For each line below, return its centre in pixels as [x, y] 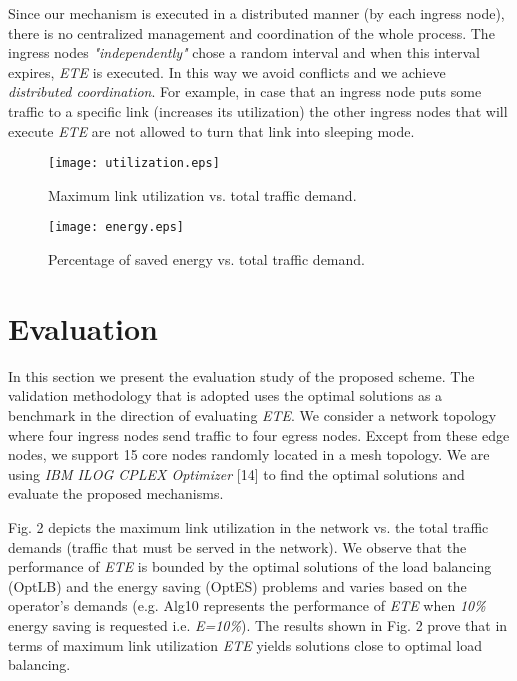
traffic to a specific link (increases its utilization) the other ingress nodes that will [258, 110]
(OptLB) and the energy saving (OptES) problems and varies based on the [237, 585]
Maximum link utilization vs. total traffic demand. [202, 194]
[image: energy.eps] [116, 227]
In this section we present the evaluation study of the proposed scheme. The [241, 375]
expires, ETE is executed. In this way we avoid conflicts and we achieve [227, 71]
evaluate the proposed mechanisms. [116, 493]
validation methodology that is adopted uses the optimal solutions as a [225, 395]
